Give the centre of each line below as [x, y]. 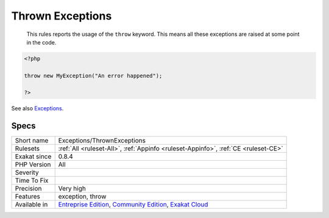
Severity [27, 172]
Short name [32, 141]
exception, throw [82, 197]
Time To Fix [32, 181]
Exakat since [33, 156]
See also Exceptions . [37, 108]
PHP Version [33, 164]
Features [28, 197]
